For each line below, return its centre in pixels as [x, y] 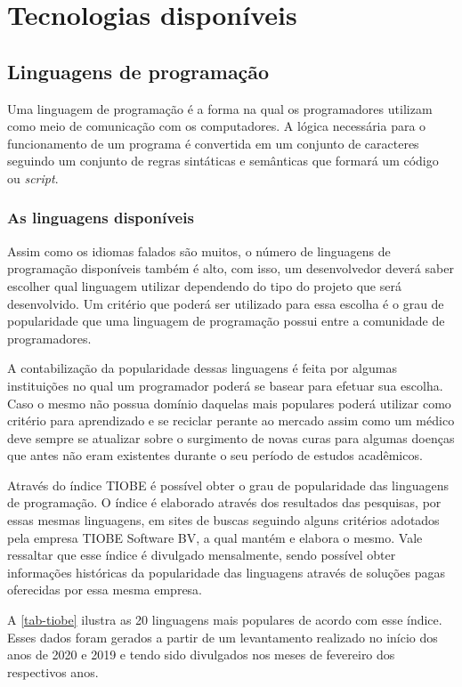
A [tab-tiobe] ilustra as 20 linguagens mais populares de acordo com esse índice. [225, 620]
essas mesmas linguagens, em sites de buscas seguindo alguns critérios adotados [223, 520]
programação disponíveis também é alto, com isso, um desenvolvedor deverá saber [231, 268]
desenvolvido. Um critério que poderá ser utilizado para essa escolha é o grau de [226, 303]
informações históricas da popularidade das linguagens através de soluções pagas [227, 572]
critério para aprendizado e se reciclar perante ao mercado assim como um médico [231, 420]
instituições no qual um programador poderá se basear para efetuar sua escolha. [225, 385]
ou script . [33, 178]
